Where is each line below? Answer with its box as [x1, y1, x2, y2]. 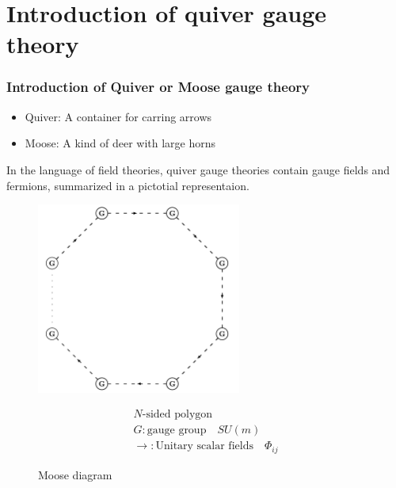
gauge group [147, 425, 207, 437]
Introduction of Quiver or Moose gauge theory [6, 77, 310, 97]
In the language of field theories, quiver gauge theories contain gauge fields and [6, 161, 390, 177]
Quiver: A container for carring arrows [25, 108, 212, 124]
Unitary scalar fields [155, 440, 253, 452]
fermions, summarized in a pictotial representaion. [6, 177, 249, 193]
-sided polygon [142, 409, 213, 421]
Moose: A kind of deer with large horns [25, 135, 216, 151]
